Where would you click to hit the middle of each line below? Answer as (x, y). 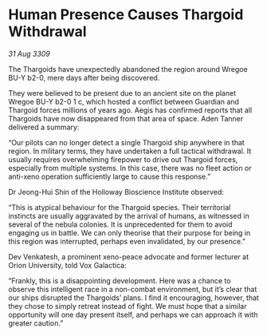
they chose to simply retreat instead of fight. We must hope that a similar (128, 306)
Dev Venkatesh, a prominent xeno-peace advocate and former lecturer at (129, 256)
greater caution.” (36, 323)
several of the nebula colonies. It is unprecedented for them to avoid (120, 224)
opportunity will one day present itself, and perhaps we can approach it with (133, 314)
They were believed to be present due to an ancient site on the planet (122, 93)
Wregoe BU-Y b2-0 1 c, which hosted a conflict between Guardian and (124, 101)
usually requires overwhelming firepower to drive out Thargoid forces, (123, 159)
